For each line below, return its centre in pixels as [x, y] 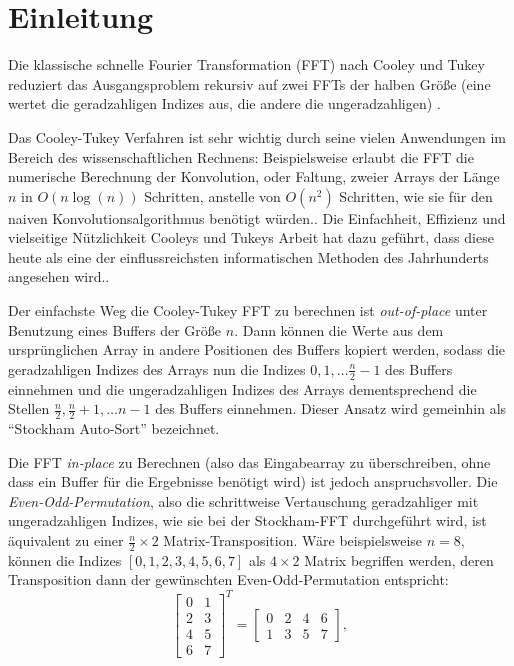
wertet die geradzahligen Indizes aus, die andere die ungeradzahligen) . [224, 103]
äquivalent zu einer [66, 540]
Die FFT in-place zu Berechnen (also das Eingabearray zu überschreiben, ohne [249, 461]
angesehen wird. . [59, 276]
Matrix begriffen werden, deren [399, 559]
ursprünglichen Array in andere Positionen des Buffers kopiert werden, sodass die [257, 349]
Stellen [29, 408]
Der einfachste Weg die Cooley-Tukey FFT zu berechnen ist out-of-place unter [248, 310]
